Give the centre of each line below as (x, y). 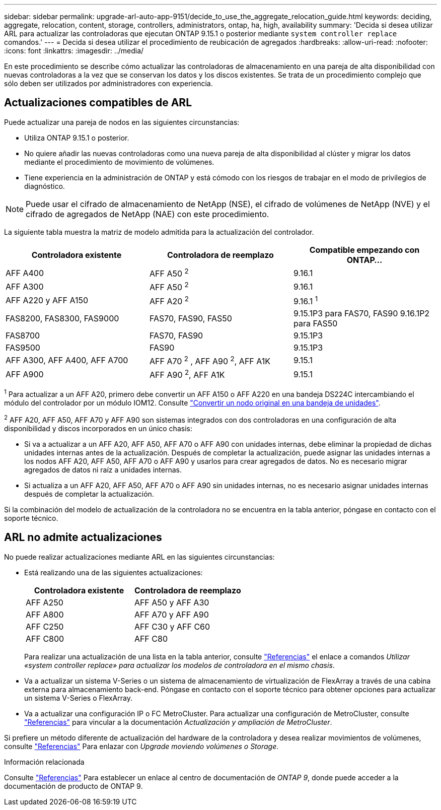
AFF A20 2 (169, 300)
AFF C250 (45, 626)
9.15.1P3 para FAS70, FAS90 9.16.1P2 (361, 313)
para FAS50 (315, 323)
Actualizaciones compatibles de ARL (98, 103)
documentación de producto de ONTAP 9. (73, 786)
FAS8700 (23, 335)
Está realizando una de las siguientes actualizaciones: (114, 572)
